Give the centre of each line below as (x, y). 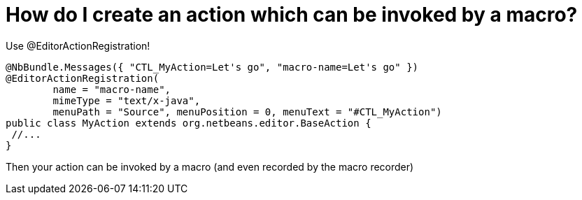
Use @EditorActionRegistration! (78, 45)
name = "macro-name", (112, 89)
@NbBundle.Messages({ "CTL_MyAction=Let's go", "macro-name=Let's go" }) (212, 67)
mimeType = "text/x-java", (127, 100)
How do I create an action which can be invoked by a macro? (292, 15)
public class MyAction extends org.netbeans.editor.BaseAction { (189, 123)
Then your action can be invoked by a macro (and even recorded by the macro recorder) (210, 166)
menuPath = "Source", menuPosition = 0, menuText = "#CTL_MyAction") (247, 112)
